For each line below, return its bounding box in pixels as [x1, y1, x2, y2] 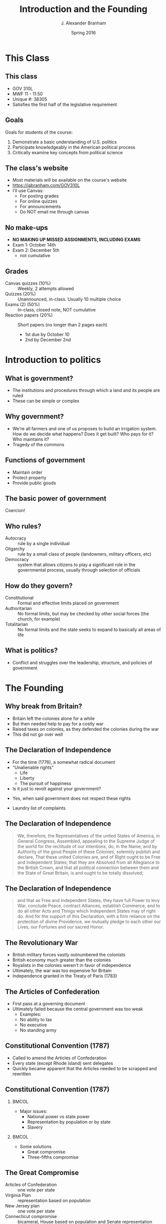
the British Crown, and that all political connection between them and [17, 865, 159, 871]
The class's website [5, 164, 69, 172]
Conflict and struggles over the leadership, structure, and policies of [12, 659, 153, 665]
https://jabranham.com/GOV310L [12, 182, 81, 188]
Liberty [19, 775, 35, 781]
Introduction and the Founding [19, 3, 148, 15]
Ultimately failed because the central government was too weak [12, 1006, 143, 1012]
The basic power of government [5, 494, 107, 503]
